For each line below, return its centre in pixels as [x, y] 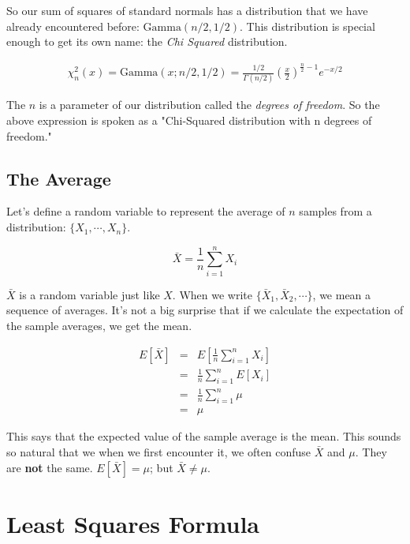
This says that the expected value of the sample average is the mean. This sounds [204, 436]
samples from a [335, 211]
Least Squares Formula [133, 523]
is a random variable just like [89, 294]
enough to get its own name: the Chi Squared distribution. [147, 41]
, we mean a [342, 294]
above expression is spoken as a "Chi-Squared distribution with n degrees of [189, 120]
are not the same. [50, 467]
